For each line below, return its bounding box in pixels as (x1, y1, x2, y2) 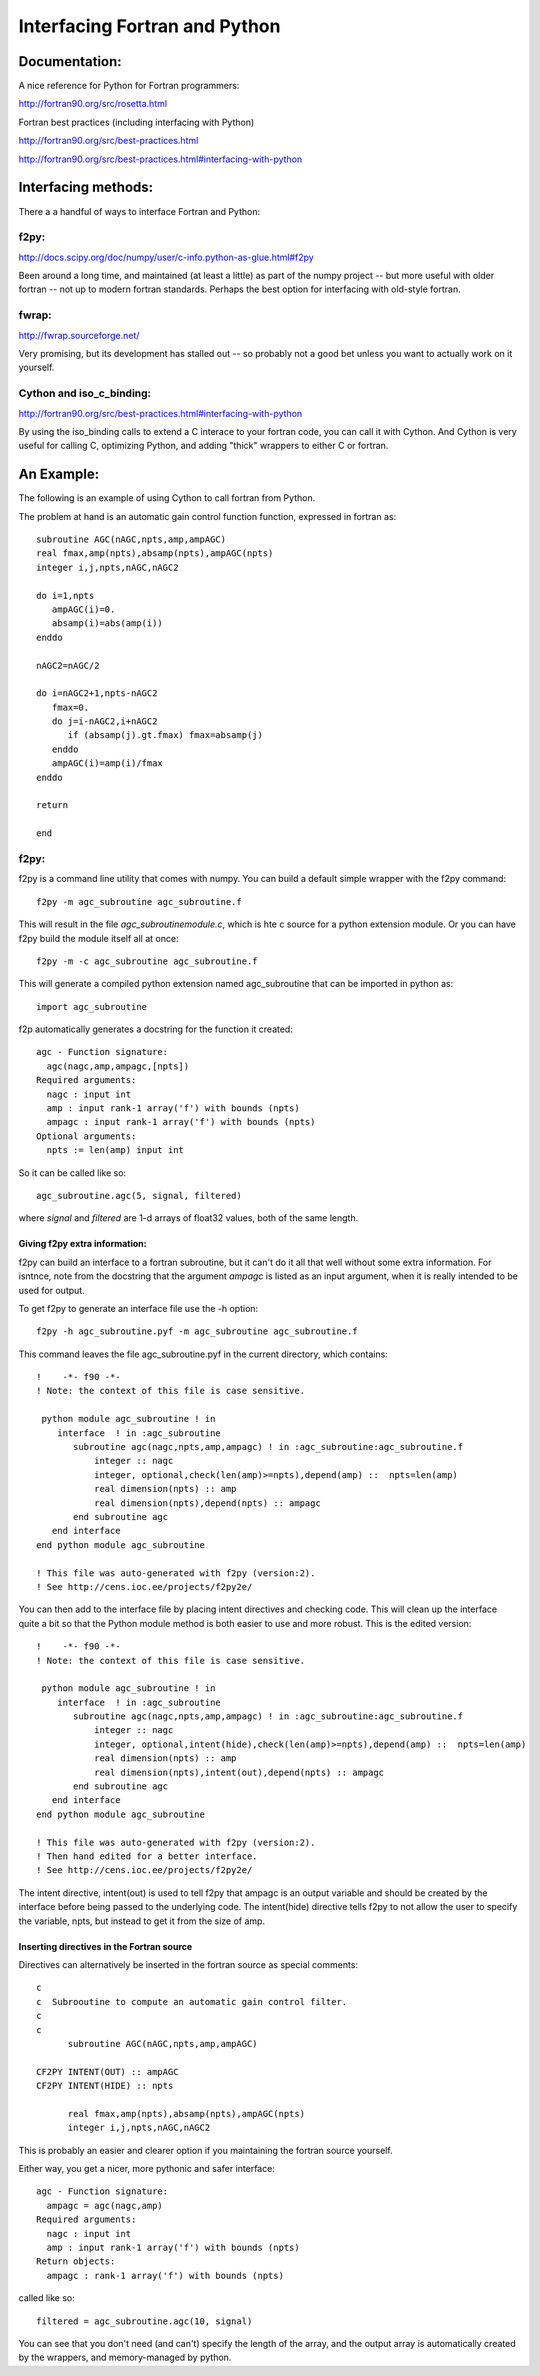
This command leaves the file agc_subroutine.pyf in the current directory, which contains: (18, 1348, 389, 1360)
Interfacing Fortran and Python (18, 15, 281, 37)
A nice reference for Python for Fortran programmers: (18, 80, 240, 92)
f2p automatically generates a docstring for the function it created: (18, 1023, 294, 1035)
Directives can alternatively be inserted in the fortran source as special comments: (18, 1958, 359, 1970)
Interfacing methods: (18, 179, 154, 196)
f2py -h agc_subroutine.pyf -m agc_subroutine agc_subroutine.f (36, 1326, 359, 1337)
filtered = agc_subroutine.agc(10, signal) (36, 2315, 253, 2327)
